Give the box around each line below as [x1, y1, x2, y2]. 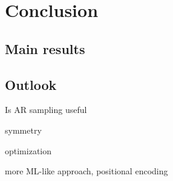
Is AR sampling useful [5, 103, 87, 116]
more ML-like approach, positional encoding [5, 165, 168, 177]
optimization [5, 144, 52, 157]
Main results [5, 39, 85, 58]
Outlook [5, 75, 57, 94]
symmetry [5, 123, 42, 136]
